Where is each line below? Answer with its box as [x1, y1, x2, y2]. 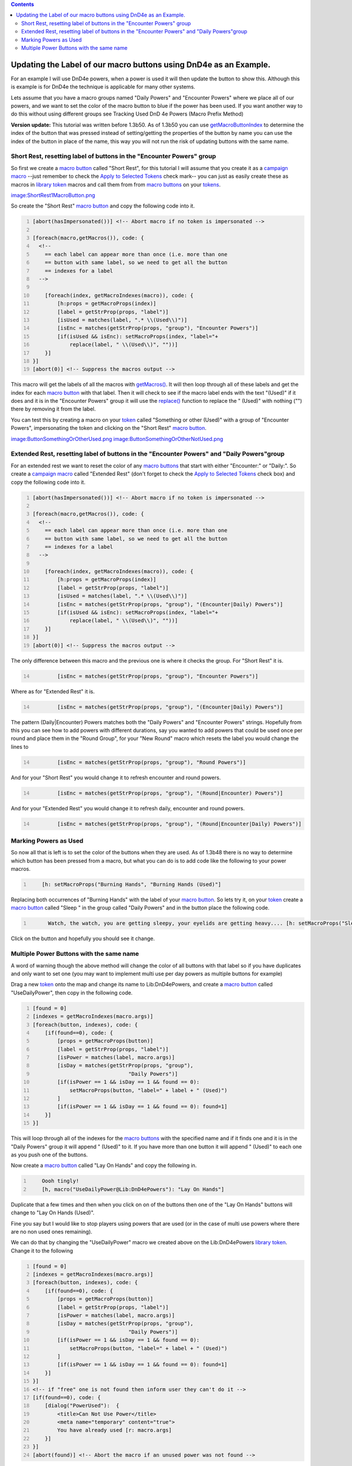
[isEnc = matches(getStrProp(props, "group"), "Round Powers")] [57, 759, 246, 765]
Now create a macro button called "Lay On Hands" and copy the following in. [11, 1162, 197, 1169]
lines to [11, 743, 29, 750]
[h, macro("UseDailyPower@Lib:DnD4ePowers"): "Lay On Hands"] [42, 1186, 225, 1193]
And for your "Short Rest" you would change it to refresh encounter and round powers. [11, 774, 221, 781]
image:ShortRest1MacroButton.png [11, 191, 96, 199]
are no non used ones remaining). [11, 1228, 93, 1235]
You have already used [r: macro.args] [57, 1427, 172, 1434]
